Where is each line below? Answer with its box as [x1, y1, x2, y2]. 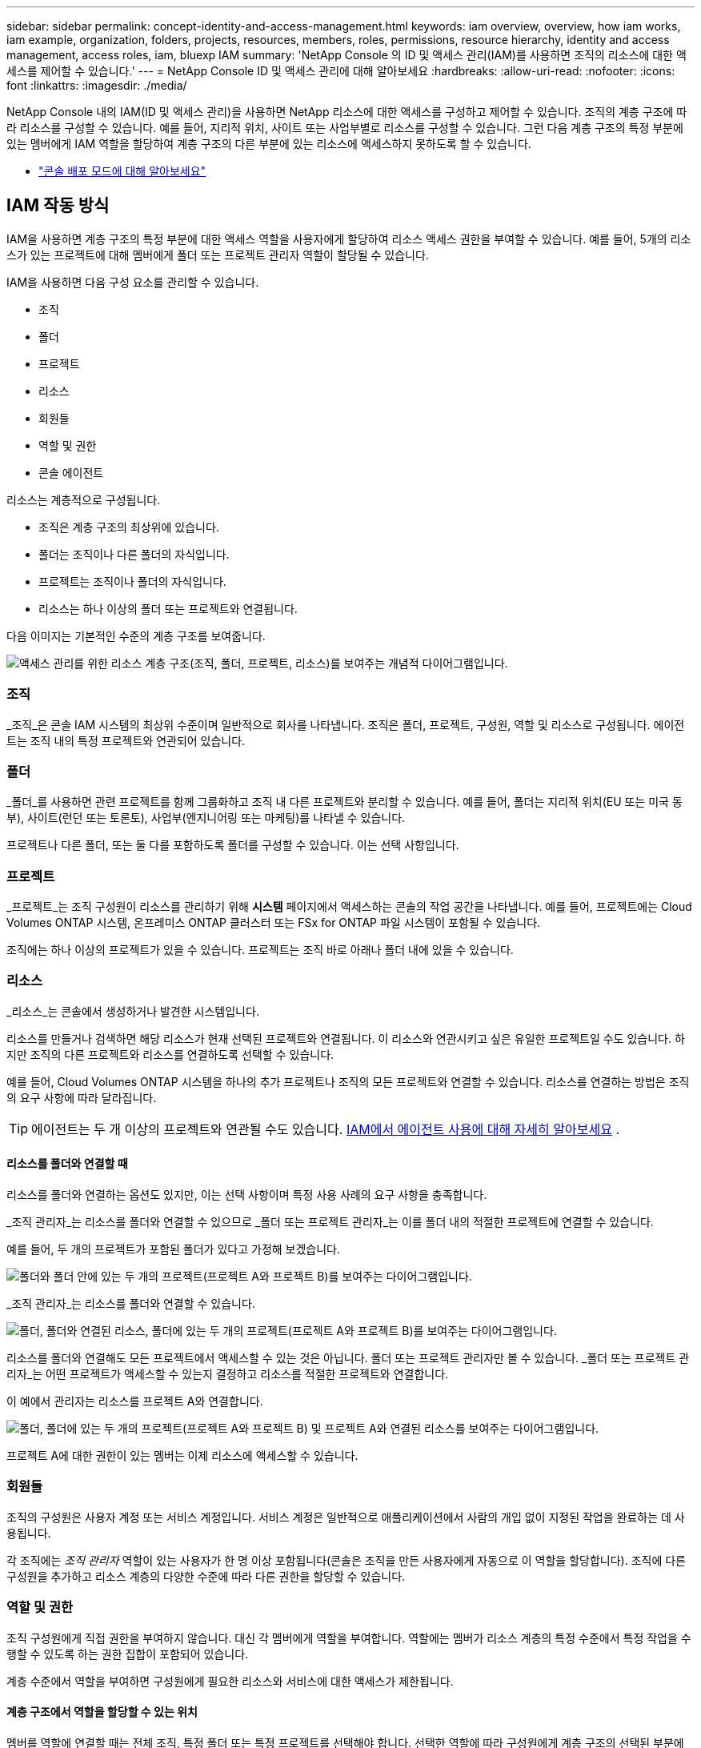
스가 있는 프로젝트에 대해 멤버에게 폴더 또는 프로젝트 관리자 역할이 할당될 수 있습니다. [6, 247, 429, 262]
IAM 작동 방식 [6, 195, 110, 216]
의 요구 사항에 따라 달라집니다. [6, 1090, 157, 1105]
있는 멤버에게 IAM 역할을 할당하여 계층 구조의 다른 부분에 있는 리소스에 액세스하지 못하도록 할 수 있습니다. [6, 137, 531, 150]
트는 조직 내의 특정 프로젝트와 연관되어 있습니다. [6, 733, 246, 748]
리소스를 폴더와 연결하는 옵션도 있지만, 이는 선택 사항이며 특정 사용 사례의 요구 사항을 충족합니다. [6, 1188, 487, 1202]
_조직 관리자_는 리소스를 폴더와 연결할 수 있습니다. [6, 1297, 255, 1311]
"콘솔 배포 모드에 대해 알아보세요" [38, 164, 206, 178]
